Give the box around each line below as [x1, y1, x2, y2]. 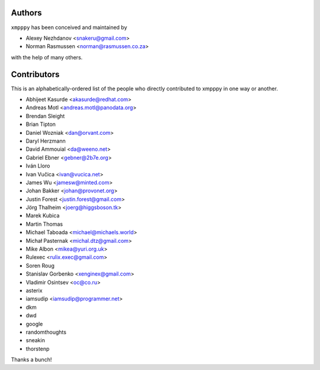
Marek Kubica [25, 212, 60, 219]
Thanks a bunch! [11, 356, 52, 363]
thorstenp [25, 345, 50, 352]
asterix [25, 287, 43, 294]
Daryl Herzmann [25, 137, 66, 144]
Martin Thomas [25, 220, 63, 227]
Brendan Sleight [25, 112, 65, 119]
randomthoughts [25, 328, 66, 336]
